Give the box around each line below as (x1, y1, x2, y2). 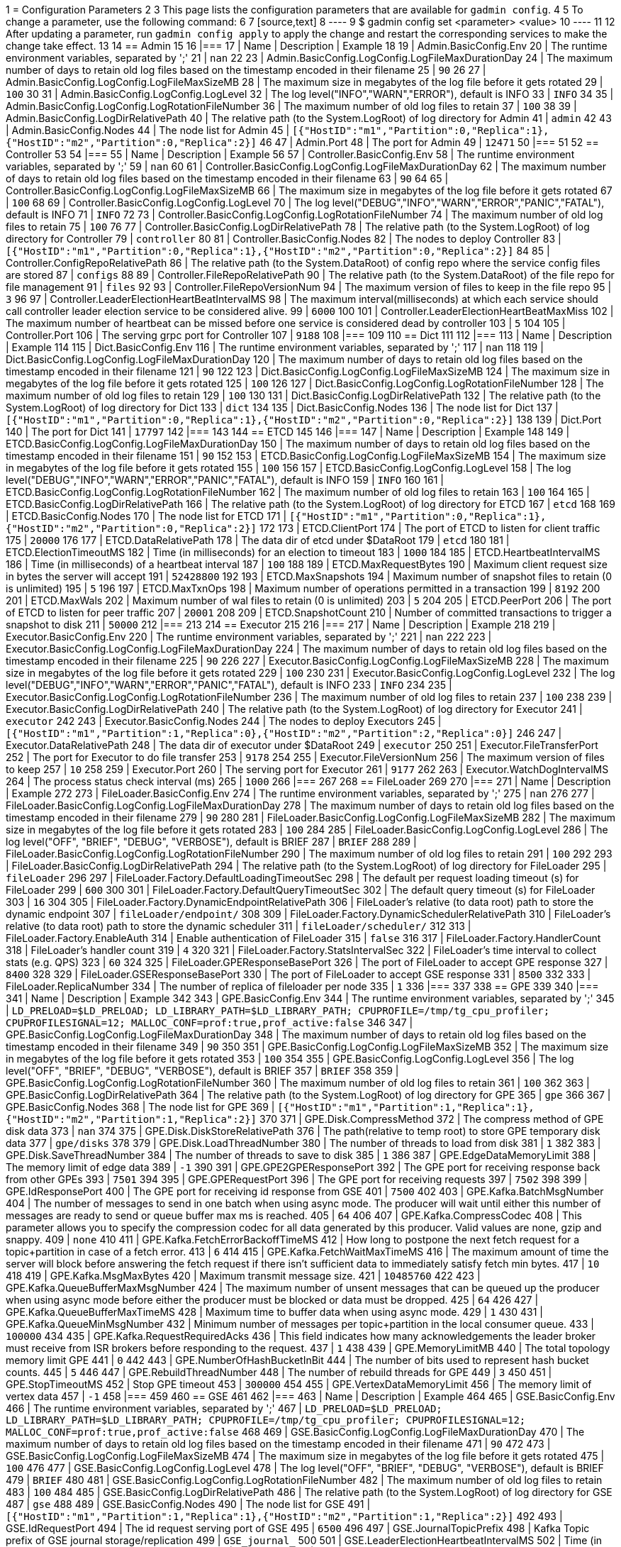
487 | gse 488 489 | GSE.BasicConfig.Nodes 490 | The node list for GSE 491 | (6, 1498, 371, 1510)
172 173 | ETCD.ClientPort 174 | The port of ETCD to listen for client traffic (259, 522, 600, 534)
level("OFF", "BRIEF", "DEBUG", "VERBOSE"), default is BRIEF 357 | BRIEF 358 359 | (6, 1065, 399, 1077)
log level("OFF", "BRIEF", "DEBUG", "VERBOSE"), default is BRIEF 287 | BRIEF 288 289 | (6, 836, 417, 848)
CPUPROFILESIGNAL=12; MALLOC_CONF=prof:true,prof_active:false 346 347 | (6, 1016, 413, 1028)
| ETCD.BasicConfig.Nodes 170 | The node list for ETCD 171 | (6, 510, 287, 522)
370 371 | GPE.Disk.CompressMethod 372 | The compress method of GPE (259, 1113, 604, 1125)
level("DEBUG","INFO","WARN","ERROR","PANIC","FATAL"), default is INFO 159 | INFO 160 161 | (6, 474, 444, 486)
